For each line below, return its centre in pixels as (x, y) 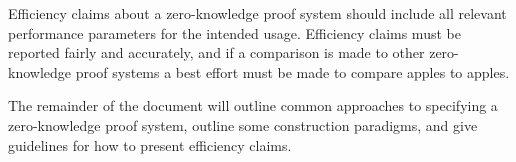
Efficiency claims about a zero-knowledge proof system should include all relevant (257, 13)
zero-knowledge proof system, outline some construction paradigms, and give (243, 124)
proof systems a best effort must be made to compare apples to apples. (292, 71)
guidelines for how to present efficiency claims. (150, 144)
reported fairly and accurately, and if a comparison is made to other (216, 52)
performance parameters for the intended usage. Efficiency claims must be (234, 32)
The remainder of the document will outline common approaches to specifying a (253, 105)
